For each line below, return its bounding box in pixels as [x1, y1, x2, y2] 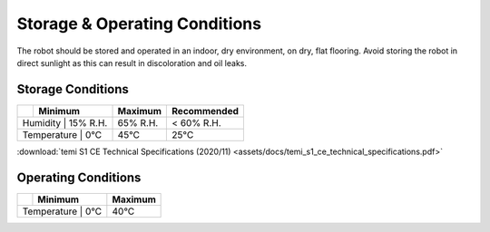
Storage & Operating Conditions [16, 14, 262, 34]
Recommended [171, 104, 240, 117]
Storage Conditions [16, 82, 129, 97]
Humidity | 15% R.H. [22, 116, 108, 129]
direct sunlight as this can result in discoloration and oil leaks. [16, 57, 247, 68]
